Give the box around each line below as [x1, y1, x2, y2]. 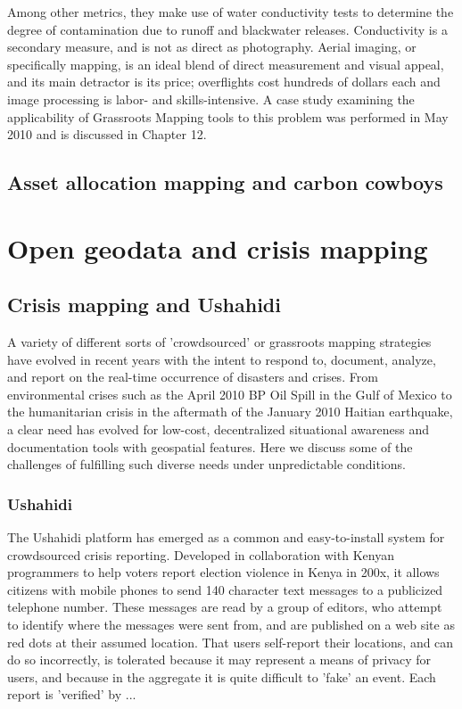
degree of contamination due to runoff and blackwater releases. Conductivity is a [7, 20, 448, 38]
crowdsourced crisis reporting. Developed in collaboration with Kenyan [7, 545, 394, 564]
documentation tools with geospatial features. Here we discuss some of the [7, 437, 413, 456]
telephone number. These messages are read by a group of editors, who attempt [7, 598, 442, 616]
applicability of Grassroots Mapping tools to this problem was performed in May [7, 107, 449, 126]
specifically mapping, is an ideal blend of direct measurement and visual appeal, [7, 54, 444, 73]
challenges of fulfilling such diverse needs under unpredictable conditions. [7, 455, 406, 474]
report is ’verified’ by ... [7, 685, 136, 704]
